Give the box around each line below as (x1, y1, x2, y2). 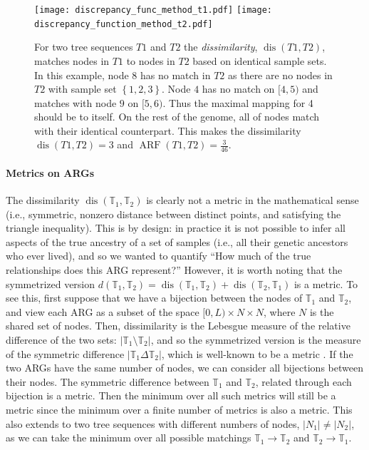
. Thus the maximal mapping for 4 (162, 95, 313, 110)
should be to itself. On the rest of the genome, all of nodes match (34, 109, 320, 124)
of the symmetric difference (6, 346, 125, 361)
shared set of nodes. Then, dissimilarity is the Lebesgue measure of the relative (6, 318, 350, 333)
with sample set (48, 81, 117, 96)
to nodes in (126, 53, 175, 68)
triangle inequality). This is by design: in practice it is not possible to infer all (6, 220, 345, 235)
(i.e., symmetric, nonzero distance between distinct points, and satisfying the (6, 206, 341, 221)
